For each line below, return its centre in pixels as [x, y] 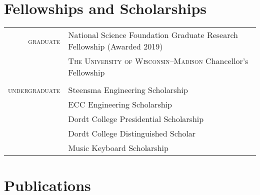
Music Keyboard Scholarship [118, 148]
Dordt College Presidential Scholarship [136, 119]
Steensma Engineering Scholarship [128, 90]
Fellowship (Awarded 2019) [115, 46]
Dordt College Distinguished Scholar [132, 133]
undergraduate [34, 90]
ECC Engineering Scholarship [120, 104]
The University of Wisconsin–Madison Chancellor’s [158, 61]
